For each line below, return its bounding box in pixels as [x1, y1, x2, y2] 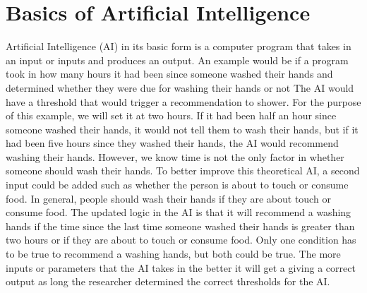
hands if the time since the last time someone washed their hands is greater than [6, 218, 355, 233]
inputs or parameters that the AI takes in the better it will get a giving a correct [6, 260, 356, 275]
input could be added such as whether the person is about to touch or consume [6, 177, 349, 192]
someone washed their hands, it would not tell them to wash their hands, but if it [6, 121, 359, 136]
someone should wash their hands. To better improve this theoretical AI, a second [6, 163, 360, 178]
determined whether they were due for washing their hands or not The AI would [6, 80, 354, 95]
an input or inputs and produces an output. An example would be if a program [6, 52, 349, 67]
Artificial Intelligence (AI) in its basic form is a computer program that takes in [6, 39, 351, 54]
